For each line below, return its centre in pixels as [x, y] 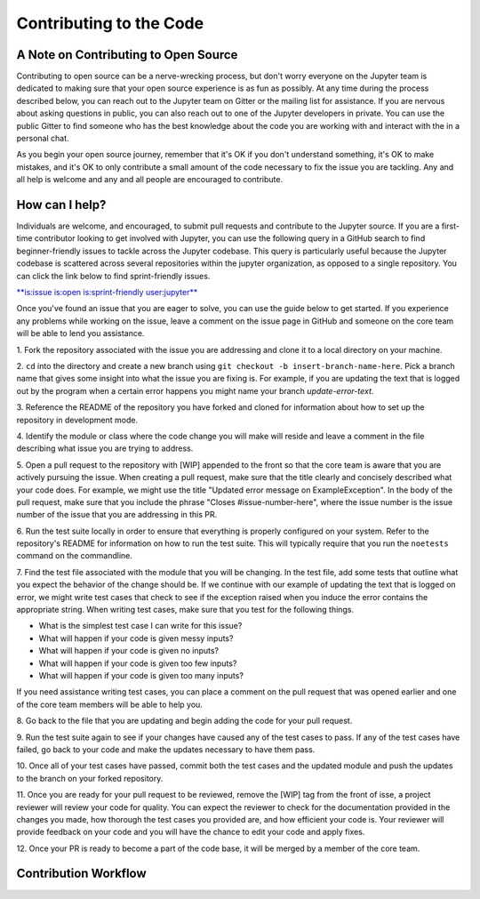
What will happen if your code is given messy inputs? [136, 638]
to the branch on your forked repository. [90, 778]
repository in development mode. [77, 420]
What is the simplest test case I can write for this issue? [140, 626]
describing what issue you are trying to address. [105, 448]
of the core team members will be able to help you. [110, 704]
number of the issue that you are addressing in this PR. [117, 515]
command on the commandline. [74, 556]
